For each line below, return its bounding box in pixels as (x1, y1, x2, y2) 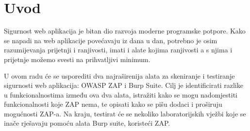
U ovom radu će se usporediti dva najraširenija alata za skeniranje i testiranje (4, 70, 235, 81)
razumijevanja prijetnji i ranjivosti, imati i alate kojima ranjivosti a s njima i (4, 45, 233, 55)
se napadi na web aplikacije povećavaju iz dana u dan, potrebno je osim (4, 35, 217, 45)
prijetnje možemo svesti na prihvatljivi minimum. (4, 54, 150, 64)
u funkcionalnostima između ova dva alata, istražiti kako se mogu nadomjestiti (4, 89, 238, 99)
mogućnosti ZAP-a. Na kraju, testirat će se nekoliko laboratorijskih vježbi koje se (4, 108, 246, 118)
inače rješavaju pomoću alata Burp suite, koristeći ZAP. (4, 118, 170, 128)
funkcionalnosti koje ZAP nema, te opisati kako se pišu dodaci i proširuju (4, 99, 222, 109)
